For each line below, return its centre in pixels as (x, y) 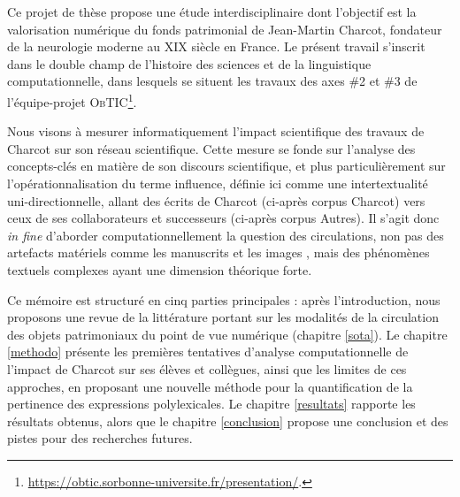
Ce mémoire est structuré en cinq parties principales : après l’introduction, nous (224, 299)
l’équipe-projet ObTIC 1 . (72, 100)
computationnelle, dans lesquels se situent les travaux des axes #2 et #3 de (212, 81)
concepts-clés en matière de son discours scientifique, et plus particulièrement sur (226, 166)
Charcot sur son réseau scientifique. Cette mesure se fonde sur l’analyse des (211, 148)
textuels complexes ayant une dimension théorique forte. (160, 269)
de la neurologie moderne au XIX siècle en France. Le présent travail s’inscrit (216, 46)
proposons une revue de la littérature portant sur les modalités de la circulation (223, 317)
